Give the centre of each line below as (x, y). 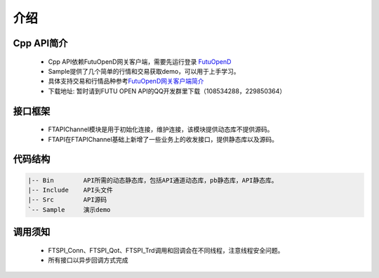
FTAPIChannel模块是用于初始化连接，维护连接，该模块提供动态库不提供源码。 (161, 129)
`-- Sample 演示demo (69, 210)
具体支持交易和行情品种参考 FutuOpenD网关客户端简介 (126, 81)
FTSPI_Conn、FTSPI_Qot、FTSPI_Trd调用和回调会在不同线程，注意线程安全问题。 (166, 250)
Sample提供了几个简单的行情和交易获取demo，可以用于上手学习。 (144, 71)
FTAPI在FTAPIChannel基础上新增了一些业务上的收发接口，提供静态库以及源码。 (163, 139)
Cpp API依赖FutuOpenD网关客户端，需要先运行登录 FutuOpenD (140, 61)
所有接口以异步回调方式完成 (88, 260)
